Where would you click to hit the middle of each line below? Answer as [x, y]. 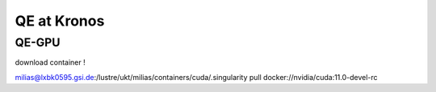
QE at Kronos [60, 21]
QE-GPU [38, 42]
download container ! [50, 62]
